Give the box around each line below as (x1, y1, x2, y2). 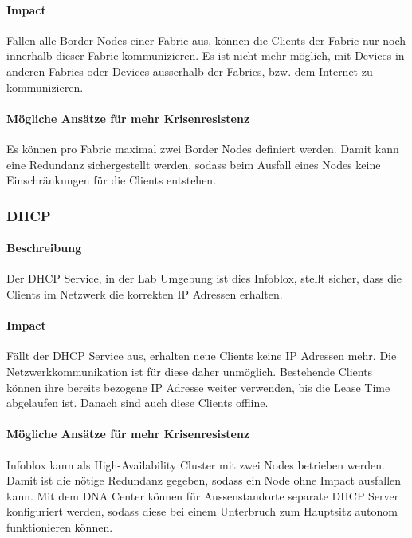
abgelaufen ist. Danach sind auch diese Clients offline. (6, 394, 269, 411)
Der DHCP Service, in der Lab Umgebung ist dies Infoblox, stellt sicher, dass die (6, 270, 402, 287)
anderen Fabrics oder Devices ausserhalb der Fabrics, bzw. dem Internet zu (6, 62, 373, 79)
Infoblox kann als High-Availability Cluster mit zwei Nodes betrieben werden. (6, 456, 385, 473)
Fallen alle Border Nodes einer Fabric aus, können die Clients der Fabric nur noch (6, 31, 406, 48)
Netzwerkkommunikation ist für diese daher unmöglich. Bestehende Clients (6, 362, 373, 379)
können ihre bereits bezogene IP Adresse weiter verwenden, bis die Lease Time (6, 378, 390, 395)
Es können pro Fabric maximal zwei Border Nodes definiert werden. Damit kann (6, 140, 399, 156)
